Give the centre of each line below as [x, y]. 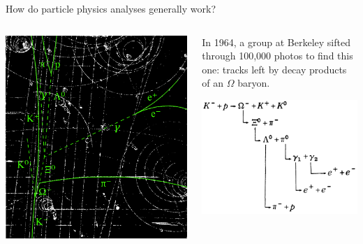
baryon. [254, 83]
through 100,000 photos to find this [277, 56]
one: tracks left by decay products [274, 69]
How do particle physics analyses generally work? [111, 8]
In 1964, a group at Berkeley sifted [276, 42]
